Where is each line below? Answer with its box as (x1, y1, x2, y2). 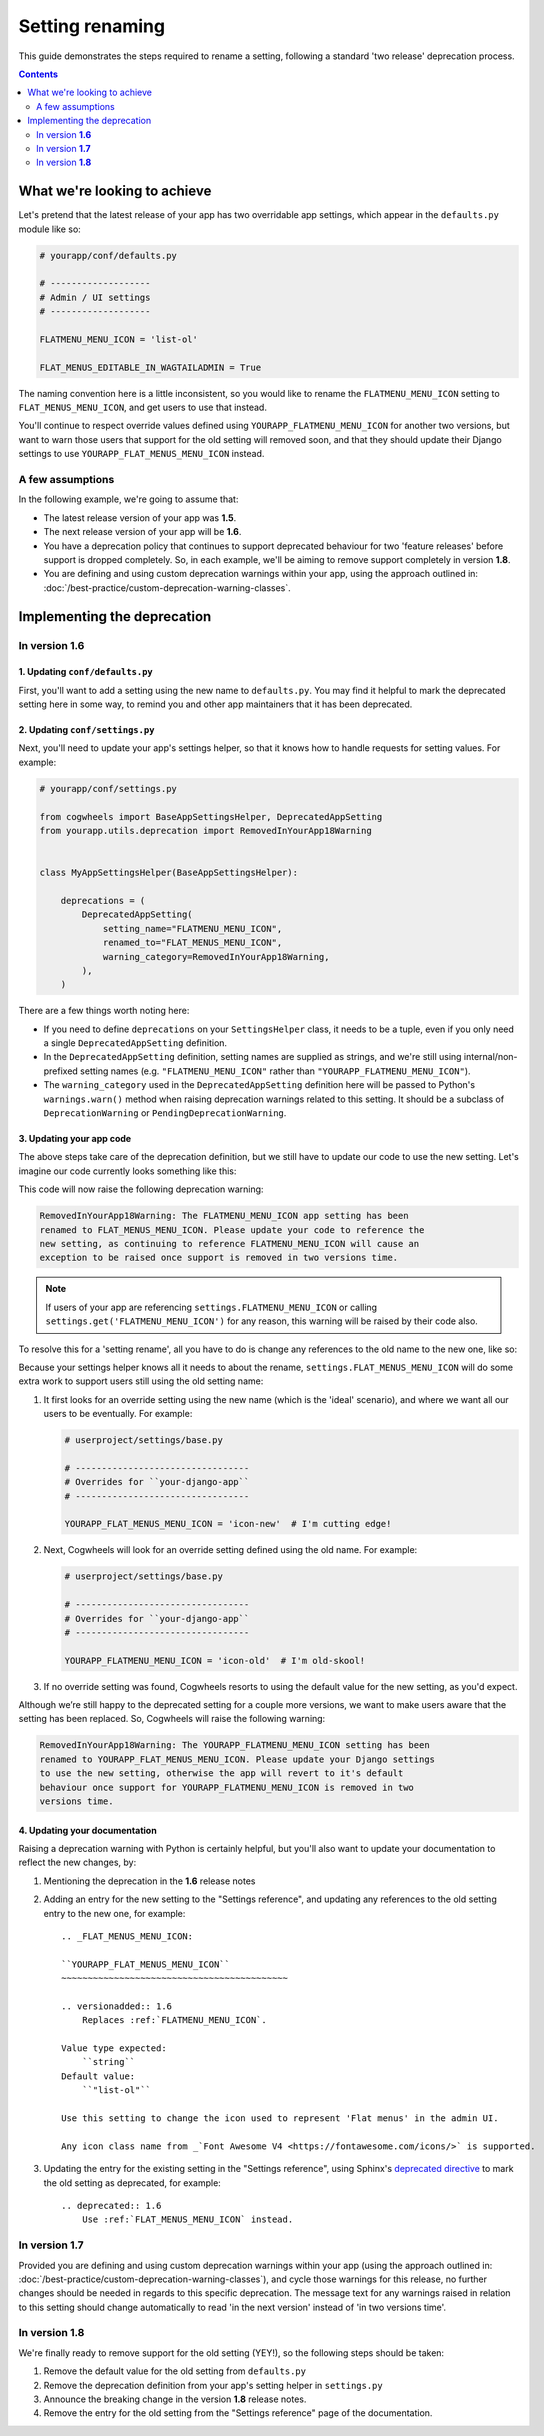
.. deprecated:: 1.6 (61, 2200, 162, 2211)
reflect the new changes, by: (18, 1856, 137, 1869)
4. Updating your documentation (18, 1824, 157, 1836)
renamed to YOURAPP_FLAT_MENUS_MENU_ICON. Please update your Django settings (39, 1753, 435, 1765)
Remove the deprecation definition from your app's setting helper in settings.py (43, 2379, 384, 2391)
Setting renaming (18, 15, 165, 37)
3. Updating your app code (18, 1133, 132, 1145)
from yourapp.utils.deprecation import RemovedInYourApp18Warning (39, 825, 372, 837)
